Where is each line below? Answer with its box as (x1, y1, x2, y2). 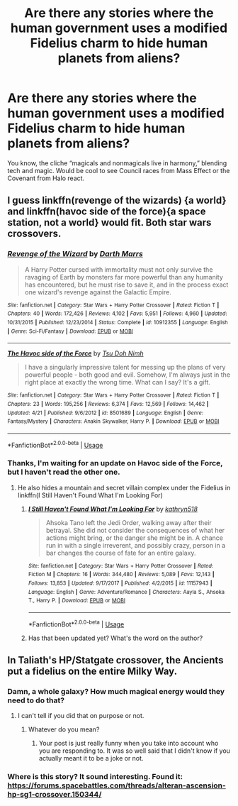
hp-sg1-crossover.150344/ (7, 790, 102, 800)
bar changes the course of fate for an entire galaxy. (45, 548, 196, 557)
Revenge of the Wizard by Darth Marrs (7, 249, 143, 259)
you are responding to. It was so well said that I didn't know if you (38, 746, 230, 755)
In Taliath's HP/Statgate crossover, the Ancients (7, 654, 224, 666)
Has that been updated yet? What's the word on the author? (28, 634, 203, 642)
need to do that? (7, 695, 65, 705)
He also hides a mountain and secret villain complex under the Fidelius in (17, 483, 231, 492)
